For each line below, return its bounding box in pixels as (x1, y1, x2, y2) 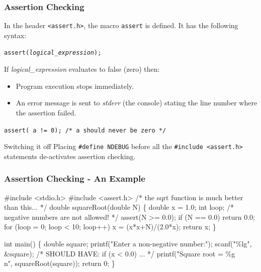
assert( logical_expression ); (4, 49, 102, 57)
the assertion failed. (16, 107, 76, 117)
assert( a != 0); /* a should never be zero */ (4, 126, 166, 134)
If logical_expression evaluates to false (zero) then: (4, 64, 160, 74)
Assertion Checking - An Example (4, 172, 145, 185)
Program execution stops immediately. (16, 80, 134, 91)
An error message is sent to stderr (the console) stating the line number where (16, 97, 257, 108)
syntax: (4, 30, 27, 40)
